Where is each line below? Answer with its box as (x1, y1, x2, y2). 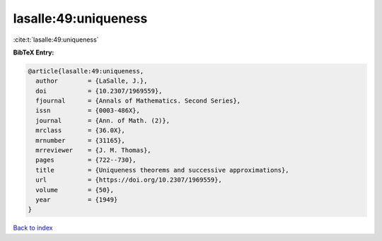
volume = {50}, (35, 186, 115, 194)
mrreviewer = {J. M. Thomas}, (35, 146, 151, 155)
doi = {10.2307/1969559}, (35, 87, 163, 95)
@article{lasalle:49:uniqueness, (28, 67, 144, 75)
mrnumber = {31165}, (35, 136, 125, 144)
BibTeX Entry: (13, 48, 54, 57)
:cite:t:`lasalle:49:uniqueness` (13, 35, 99, 44)
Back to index (13, 223, 53, 233)
